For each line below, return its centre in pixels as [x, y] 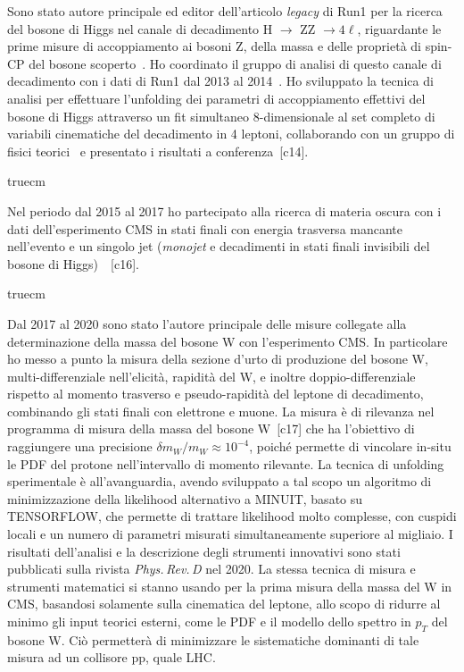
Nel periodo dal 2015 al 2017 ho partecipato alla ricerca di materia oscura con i [224, 210]
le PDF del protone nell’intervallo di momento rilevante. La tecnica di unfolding [226, 463]
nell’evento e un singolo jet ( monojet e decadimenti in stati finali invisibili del [219, 246]
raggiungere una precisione [80, 446]
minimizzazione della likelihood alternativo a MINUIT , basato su [185, 498]
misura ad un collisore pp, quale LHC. [112, 657]
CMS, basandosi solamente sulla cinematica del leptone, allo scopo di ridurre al [224, 604]
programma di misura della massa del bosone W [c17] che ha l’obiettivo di [211, 428]
